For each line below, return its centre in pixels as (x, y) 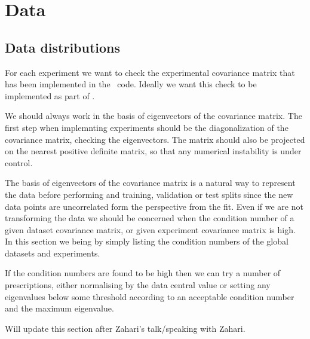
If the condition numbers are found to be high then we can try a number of (143, 273)
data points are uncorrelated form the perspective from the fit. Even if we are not (154, 206)
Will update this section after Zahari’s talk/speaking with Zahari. (125, 328)
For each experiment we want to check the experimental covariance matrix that (150, 72)
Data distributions (63, 47)
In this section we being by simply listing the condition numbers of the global (147, 241)
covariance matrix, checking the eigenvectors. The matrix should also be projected (155, 139)
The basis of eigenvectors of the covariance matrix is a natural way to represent (150, 183)
